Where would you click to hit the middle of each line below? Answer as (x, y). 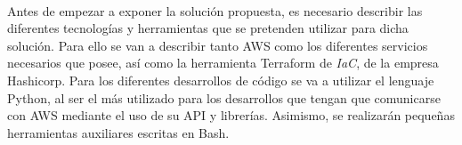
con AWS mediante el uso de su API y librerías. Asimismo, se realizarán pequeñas (231, 115)
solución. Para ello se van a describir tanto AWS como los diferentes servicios (218, 45)
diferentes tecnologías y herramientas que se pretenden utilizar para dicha (208, 28)
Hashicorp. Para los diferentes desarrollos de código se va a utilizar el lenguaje (221, 80)
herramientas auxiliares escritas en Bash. (118, 132)
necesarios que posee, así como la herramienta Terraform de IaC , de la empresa (223, 63)
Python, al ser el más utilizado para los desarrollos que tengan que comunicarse (224, 97)
